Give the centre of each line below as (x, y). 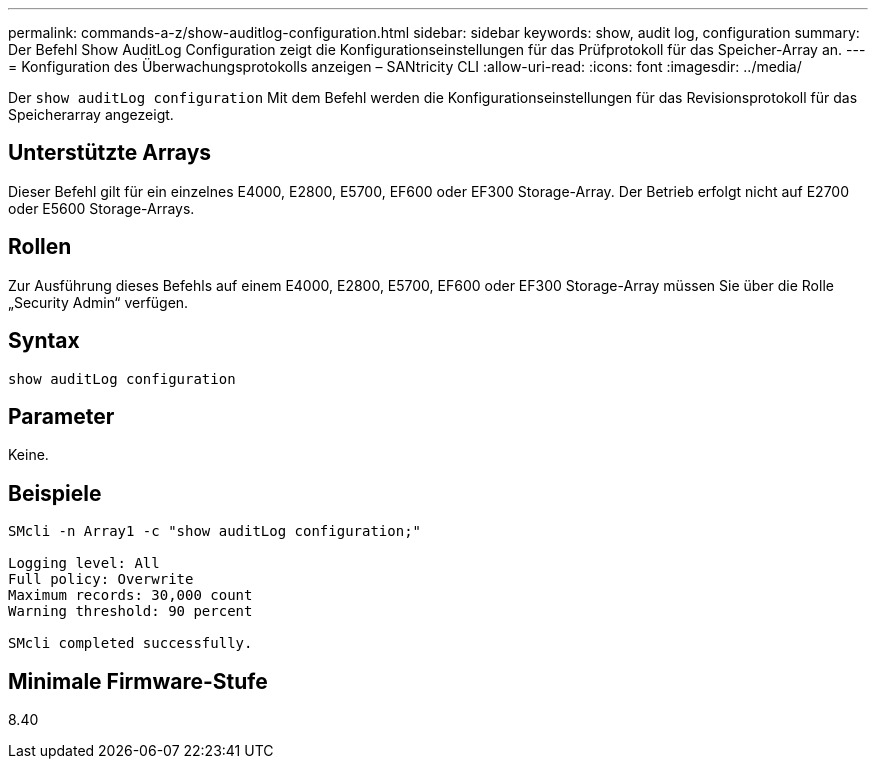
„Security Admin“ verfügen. (98, 302)
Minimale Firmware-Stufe (138, 681)
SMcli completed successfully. (130, 643)
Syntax (44, 341)
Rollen (40, 247)
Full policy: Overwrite (101, 579)
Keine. (28, 455)
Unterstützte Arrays (110, 153)
